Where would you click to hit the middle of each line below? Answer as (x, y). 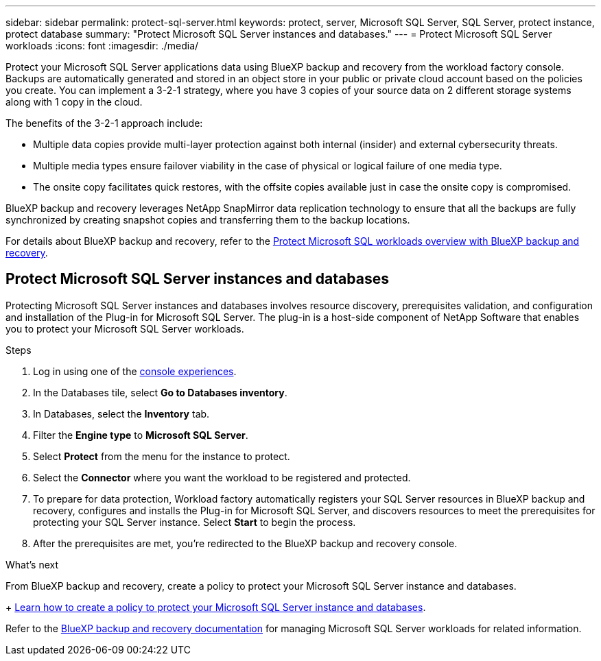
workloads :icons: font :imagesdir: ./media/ (102, 46)
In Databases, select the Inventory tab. (121, 413)
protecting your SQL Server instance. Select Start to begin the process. (195, 522)
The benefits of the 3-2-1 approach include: (104, 123)
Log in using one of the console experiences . (135, 371)
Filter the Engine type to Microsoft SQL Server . (141, 435)
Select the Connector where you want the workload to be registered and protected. (222, 477)
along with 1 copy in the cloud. (74, 102)
